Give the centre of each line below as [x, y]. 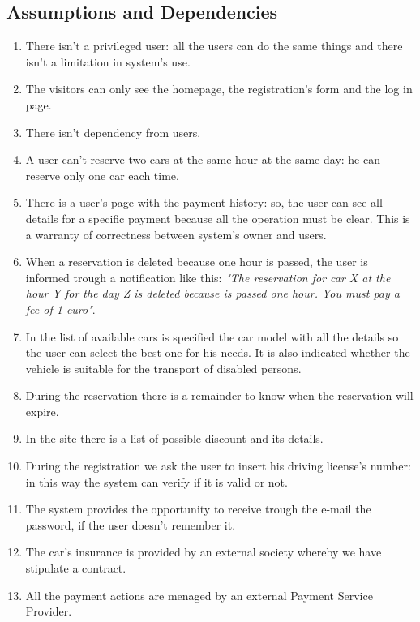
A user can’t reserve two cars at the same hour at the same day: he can [203, 159]
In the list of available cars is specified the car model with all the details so [212, 336]
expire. [42, 411]
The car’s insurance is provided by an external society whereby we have [204, 552]
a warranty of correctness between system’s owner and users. [176, 234]
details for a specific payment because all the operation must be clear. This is [218, 218]
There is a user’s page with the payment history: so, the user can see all [204, 202]
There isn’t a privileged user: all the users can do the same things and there [214, 46]
